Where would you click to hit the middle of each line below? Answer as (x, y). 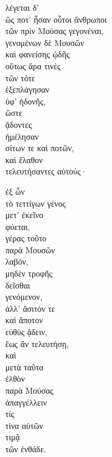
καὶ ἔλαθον (24, 159)
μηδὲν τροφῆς (29, 273)
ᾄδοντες (19, 124)
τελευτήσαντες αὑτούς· (46, 171)
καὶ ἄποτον (24, 320)
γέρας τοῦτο (26, 238)
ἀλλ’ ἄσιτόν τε (30, 308)
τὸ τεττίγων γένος (36, 203)
